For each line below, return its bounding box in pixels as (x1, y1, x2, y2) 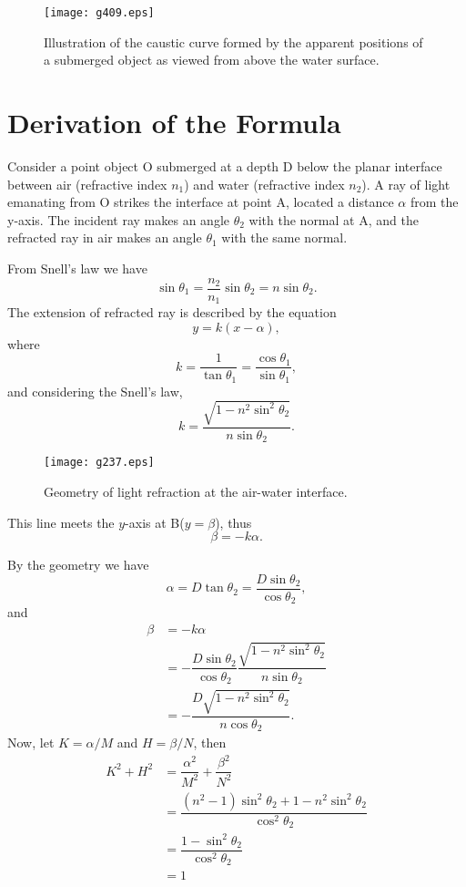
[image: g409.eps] (44, 6, 155, 19)
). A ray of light (361, 174, 451, 193)
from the (410, 192, 459, 211)
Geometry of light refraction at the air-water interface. (44, 482, 348, 501)
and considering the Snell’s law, (7, 381, 183, 400)
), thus (215, 512, 252, 531)
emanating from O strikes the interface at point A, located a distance (7, 192, 394, 211)
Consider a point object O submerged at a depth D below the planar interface (7, 156, 442, 175)
